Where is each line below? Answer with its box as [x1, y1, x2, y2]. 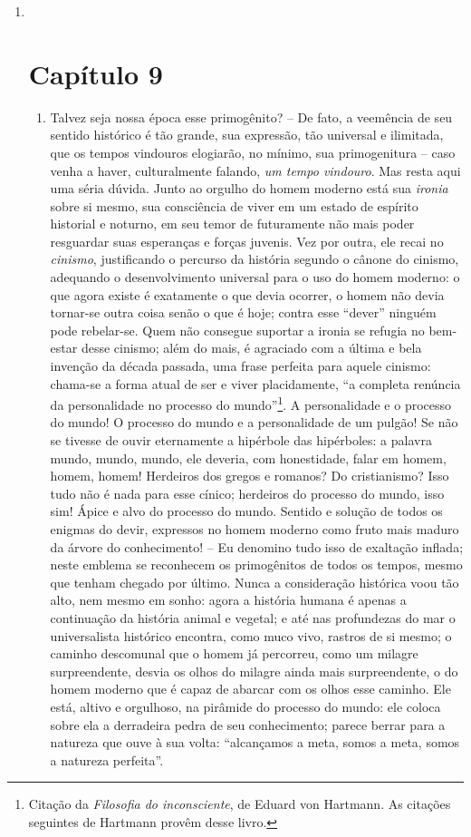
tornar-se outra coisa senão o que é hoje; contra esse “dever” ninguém [50, 303, 437, 322]
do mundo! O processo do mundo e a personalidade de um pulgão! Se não [50, 413, 458, 432]
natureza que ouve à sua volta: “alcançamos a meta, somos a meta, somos [50, 733, 460, 752]
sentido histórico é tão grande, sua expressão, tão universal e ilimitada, [50, 125, 444, 144]
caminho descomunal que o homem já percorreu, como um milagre [50, 644, 418, 663]
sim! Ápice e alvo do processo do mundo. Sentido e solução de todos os [50, 501, 443, 521]
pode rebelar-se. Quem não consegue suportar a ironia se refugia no [50, 320, 425, 339]
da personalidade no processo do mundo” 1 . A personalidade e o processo [50, 393, 452, 414]
